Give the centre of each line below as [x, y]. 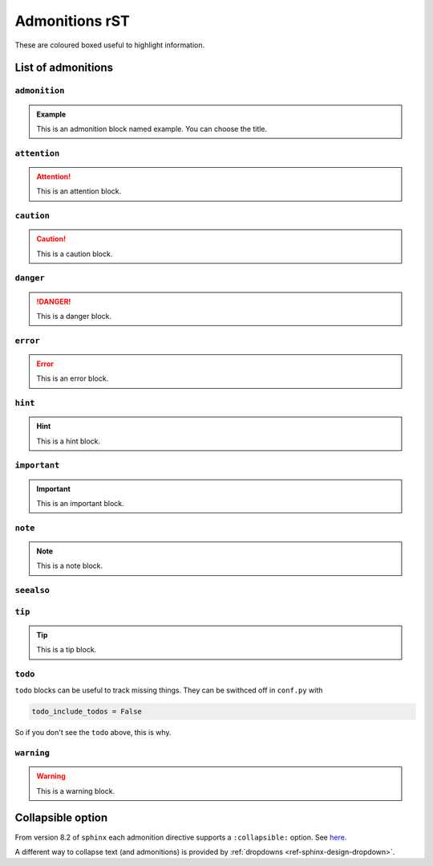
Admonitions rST [72, 21]
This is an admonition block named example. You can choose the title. [152, 129]
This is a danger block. [74, 316]
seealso [32, 590]
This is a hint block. [69, 441]
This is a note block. [70, 566]
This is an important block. [80, 503]
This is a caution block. [75, 254]
